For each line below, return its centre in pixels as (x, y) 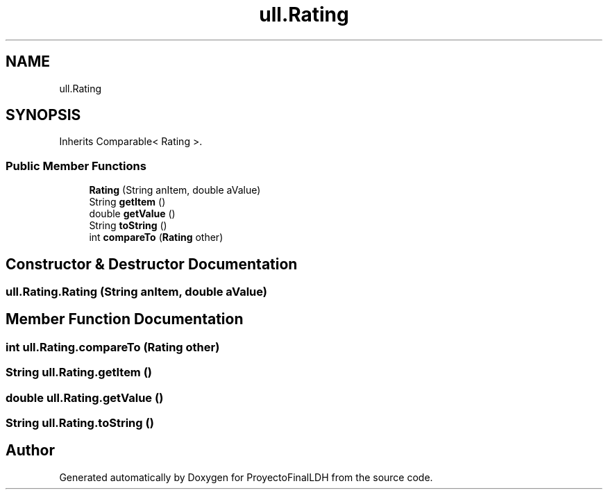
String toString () (128, 226)
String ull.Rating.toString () (80, 423)
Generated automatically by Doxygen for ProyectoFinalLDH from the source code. (246, 477)
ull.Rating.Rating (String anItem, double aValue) (136, 292)
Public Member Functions (76, 166)
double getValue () (132, 214)
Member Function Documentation (125, 319)
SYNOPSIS (43, 115)
